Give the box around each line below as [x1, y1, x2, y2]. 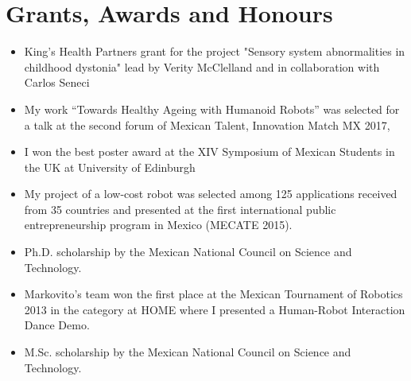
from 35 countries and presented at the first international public [24, 200, 336, 217]
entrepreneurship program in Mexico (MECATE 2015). [24, 216, 293, 233]
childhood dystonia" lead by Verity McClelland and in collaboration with [24, 58, 380, 75]
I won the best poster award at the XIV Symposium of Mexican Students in [24, 143, 395, 160]
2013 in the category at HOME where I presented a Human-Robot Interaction [24, 301, 405, 317]
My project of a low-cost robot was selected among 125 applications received [24, 185, 397, 202]
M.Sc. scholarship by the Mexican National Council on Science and [24, 344, 351, 360]
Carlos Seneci [24, 74, 90, 91]
